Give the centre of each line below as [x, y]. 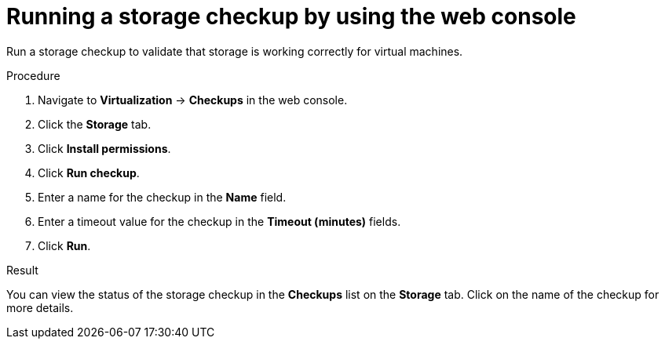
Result [22, 270]
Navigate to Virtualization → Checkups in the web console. [193, 100]
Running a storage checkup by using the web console [291, 16]
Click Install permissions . [104, 148]
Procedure [33, 75]
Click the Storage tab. [95, 124]
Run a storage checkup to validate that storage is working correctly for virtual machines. [235, 51]
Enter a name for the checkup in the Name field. [162, 197]
